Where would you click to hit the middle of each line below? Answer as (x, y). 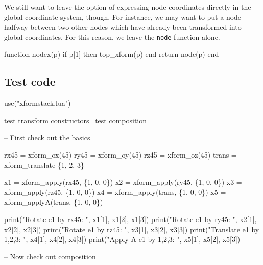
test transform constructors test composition (76, 120)
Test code (30, 82)
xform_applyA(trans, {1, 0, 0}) (54, 202)
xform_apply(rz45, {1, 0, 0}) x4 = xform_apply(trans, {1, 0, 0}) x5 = (115, 192)
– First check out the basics (47, 137)
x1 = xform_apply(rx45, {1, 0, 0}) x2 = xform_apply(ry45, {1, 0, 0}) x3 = (123, 182)
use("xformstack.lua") (38, 103)
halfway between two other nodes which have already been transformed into (123, 27)
